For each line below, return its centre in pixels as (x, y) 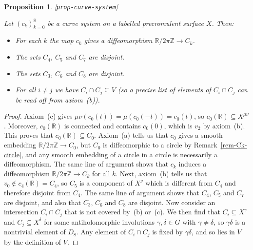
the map (61, 40)
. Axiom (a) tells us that (131, 135)
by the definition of (33, 241)
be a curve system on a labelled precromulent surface (126, 23)
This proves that (29, 135)
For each (28, 40)
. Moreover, (21, 125)
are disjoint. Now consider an (172, 202)
